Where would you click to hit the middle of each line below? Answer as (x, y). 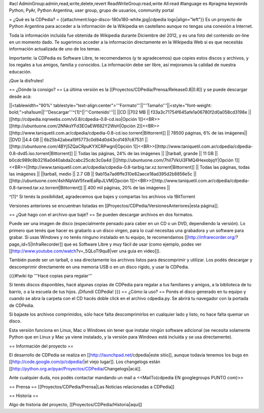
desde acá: (20, 96)
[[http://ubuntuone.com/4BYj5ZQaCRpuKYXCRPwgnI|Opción (70, 146)
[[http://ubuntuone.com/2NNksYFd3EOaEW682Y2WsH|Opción (72, 126)
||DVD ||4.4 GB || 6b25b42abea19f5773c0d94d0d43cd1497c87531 (76, 140)
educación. (20, 71)
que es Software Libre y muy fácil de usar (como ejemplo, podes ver (133, 244)
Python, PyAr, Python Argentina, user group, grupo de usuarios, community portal (91, 10)
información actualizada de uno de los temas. (55, 49)
